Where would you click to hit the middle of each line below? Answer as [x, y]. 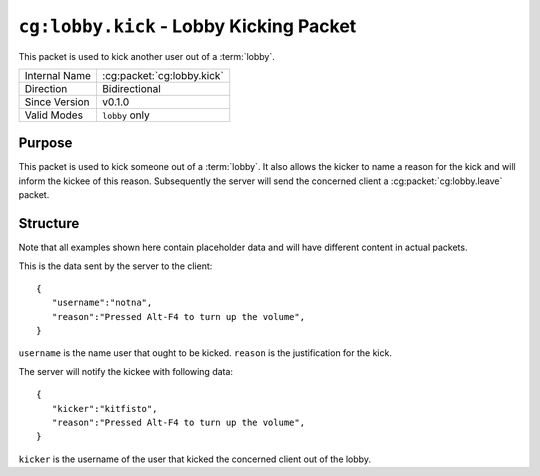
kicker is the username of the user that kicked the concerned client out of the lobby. [195, 459]
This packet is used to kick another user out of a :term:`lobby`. [146, 56]
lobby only [125, 115]
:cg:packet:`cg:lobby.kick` [162, 75]
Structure [49, 223]
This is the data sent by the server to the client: [115, 266]
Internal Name [58, 75]
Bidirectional [131, 88]
